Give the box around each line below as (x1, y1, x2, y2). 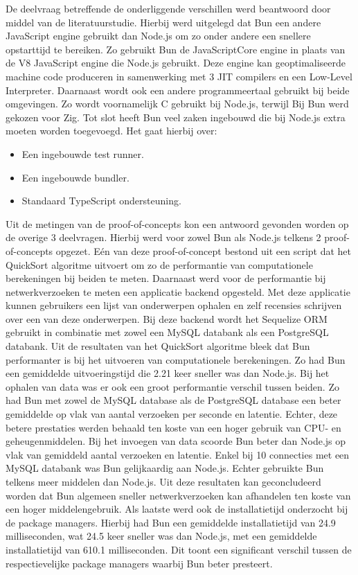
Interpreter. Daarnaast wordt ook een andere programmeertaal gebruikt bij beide (6, 82, 350, 97)
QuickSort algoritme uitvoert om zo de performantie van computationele (6, 257, 313, 272)
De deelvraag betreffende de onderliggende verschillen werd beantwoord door (6, 1, 331, 15)
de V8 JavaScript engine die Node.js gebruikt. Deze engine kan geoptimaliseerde (6, 55, 346, 70)
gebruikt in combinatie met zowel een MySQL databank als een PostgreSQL (6, 325, 329, 339)
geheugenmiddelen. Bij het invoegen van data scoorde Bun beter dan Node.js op (6, 434, 346, 448)
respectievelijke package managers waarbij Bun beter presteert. (6, 556, 273, 570)
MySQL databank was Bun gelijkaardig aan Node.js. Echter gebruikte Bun (6, 461, 324, 475)
